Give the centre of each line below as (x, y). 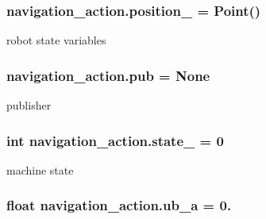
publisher (29, 105)
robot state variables (56, 40)
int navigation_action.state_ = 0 (115, 140)
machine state (40, 169)
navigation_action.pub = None (108, 75)
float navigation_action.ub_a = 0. (119, 205)
